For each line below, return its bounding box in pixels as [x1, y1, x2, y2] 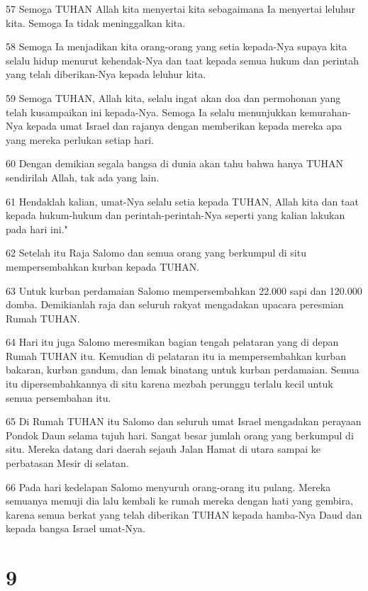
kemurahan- [299, 104, 351, 119]
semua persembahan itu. [6, 390, 111, 405]
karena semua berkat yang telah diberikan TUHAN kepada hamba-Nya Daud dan [6, 507, 362, 522]
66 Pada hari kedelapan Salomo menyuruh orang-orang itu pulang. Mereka [6, 479, 331, 494]
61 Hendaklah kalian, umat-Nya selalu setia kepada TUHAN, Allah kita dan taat [6, 193, 359, 208]
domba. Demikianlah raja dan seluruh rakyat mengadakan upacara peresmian [6, 297, 344, 312]
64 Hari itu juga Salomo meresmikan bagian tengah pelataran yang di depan [6, 334, 339, 349]
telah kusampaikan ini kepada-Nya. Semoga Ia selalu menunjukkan [6, 104, 297, 119]
